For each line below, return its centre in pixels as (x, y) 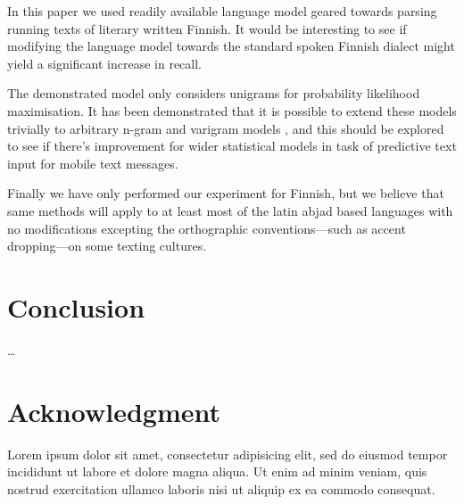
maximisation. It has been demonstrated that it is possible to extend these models (232, 110)
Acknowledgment (114, 411)
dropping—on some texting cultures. (107, 246)
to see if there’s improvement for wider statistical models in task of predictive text (232, 146)
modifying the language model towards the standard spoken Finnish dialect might (231, 46)
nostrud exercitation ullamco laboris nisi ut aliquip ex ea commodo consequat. (221, 488)
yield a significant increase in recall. (105, 63)
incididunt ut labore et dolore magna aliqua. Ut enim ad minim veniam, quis (217, 471)
